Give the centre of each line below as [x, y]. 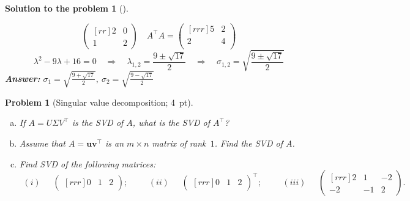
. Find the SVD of [248, 143]
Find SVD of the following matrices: [88, 163]
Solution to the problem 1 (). [67, 8]
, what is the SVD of [171, 122]
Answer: [23, 78]
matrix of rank [179, 143]
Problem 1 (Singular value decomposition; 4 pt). [99, 102]
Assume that [42, 143]
